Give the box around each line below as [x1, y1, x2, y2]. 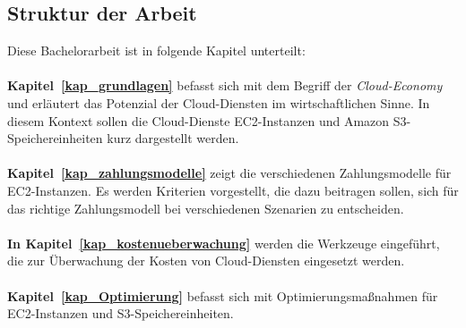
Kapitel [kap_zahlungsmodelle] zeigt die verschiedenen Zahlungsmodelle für [7, 164, 452, 182]
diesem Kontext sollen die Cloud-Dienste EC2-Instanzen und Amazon [7, 111, 390, 130]
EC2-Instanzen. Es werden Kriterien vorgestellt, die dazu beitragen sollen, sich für [7, 181, 459, 199]
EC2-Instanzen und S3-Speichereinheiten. [7, 304, 234, 323]
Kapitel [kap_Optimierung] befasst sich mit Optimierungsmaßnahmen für [7, 286, 438, 305]
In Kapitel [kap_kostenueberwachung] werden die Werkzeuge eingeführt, [7, 233, 440, 252]
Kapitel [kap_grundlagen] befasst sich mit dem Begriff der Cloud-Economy [7, 76, 443, 95]
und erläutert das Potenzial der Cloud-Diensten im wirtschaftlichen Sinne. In [7, 93, 430, 112]
